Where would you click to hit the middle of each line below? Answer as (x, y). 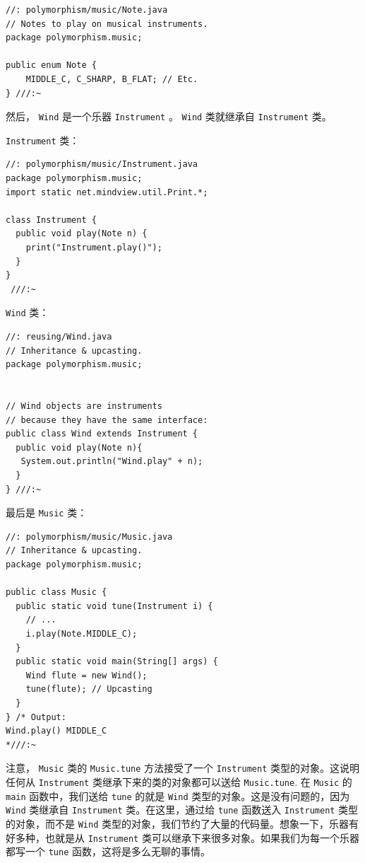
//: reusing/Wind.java (59, 337)
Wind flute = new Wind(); (86, 675)
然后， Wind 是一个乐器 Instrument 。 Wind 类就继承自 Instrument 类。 (169, 116)
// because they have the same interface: (107, 420)
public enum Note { (51, 65)
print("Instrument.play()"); (94, 248)
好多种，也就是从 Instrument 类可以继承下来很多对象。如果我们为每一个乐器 (182, 837)
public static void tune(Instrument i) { (114, 606)
